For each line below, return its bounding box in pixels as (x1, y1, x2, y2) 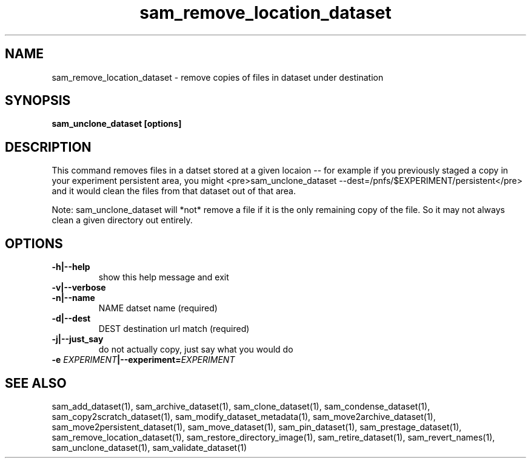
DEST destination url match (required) (98, 323, 250, 334)
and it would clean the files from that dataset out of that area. (52, 186, 296, 197)
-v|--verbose (52, 282, 106, 293)
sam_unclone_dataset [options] (52, 118, 182, 129)
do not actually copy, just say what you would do (98, 344, 293, 355)
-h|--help (52, 262, 90, 272)
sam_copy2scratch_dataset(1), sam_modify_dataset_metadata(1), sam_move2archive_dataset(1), (52, 411, 436, 422)
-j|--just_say (52, 334, 104, 345)
